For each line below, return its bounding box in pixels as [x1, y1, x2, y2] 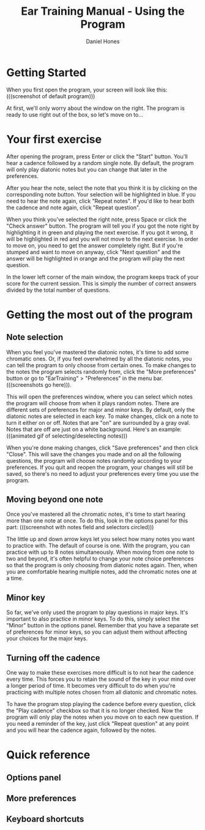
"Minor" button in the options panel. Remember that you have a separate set [6, 622, 199, 629]
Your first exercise [6, 132, 102, 146]
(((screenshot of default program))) [6, 92, 95, 99]
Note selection [6, 332, 64, 343]
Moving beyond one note [6, 494, 103, 505]
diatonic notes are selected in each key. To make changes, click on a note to [6, 413, 199, 420]
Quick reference [6, 748, 91, 762]
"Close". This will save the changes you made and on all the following [6, 450, 182, 458]
